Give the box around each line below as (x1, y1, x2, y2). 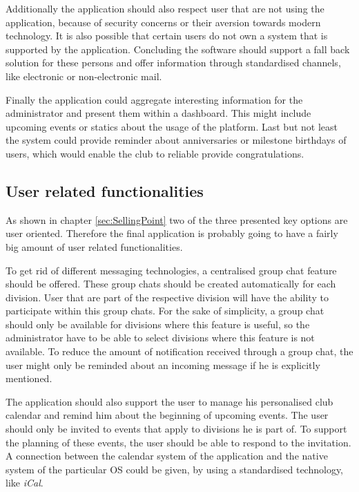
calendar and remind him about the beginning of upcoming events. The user (6, 408, 329, 422)
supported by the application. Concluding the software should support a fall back (6, 41, 350, 56)
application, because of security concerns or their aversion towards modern (6, 15, 321, 29)
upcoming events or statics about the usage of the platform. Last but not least (6, 119, 338, 133)
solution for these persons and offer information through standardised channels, (6, 55, 341, 70)
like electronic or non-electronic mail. (6, 68, 162, 83)
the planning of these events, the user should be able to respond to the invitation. (6, 435, 351, 449)
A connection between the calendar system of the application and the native (6, 448, 328, 463)
